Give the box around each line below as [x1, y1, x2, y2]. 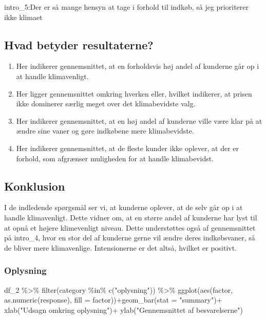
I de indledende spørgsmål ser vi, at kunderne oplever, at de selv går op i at [4, 202, 243, 213]
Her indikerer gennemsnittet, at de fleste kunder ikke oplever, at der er [16, 142, 239, 153]
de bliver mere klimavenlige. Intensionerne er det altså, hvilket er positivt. [4, 242, 237, 253]
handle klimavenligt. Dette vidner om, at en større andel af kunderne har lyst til [4, 212, 257, 222]
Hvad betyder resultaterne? [4, 36, 154, 52]
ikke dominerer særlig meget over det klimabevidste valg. [16, 98, 196, 109]
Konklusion [4, 178, 65, 194]
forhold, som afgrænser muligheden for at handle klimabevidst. [16, 153, 214, 163]
